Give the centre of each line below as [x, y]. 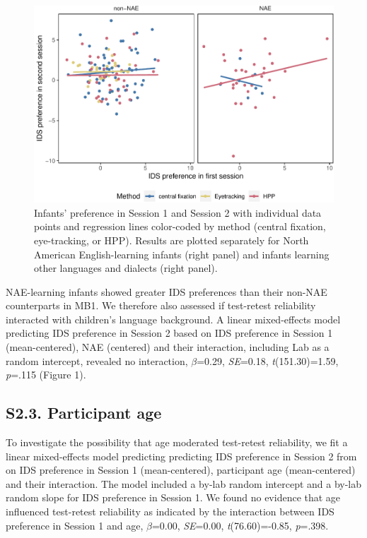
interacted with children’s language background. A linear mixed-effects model [173, 319]
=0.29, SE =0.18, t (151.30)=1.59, [268, 360]
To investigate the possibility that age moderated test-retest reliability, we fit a [177, 442]
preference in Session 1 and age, [75, 525]
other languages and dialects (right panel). [126, 268]
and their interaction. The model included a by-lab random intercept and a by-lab [184, 483]
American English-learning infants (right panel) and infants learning [182, 254]
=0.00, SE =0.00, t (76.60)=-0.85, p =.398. [240, 525]
